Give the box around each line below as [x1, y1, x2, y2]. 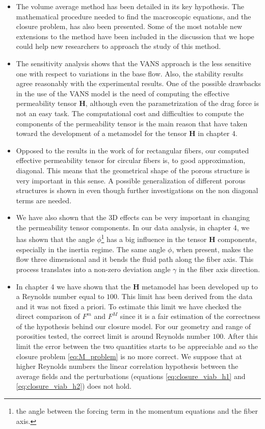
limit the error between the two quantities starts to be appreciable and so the [16, 341, 258, 352]
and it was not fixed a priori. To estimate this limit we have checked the [16, 301, 242, 311]
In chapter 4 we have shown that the [16, 281, 131, 291]
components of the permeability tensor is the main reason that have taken [16, 118, 248, 128]
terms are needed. [16, 195, 72, 205]
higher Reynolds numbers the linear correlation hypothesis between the [16, 361, 238, 371]
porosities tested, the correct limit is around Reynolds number [16, 331, 210, 341]
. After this [223, 331, 258, 341]
